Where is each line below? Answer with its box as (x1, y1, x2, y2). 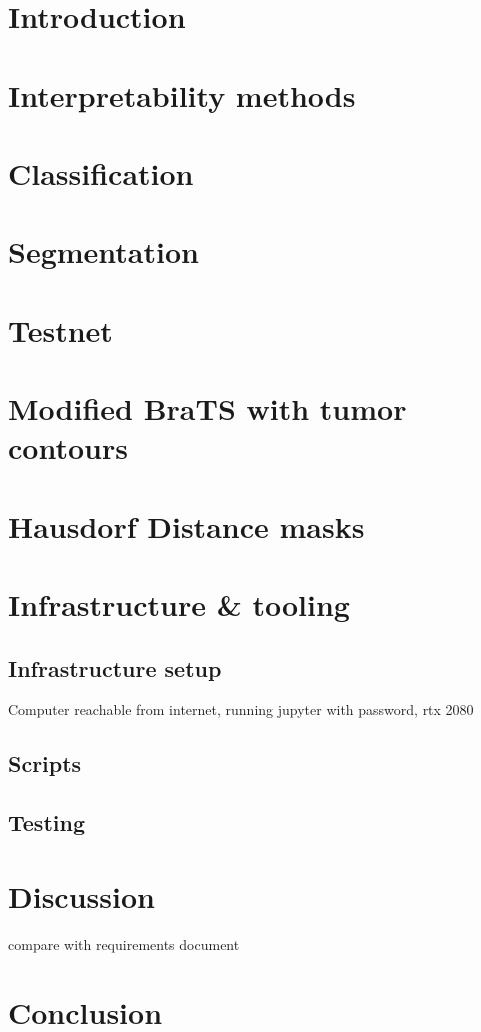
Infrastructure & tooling (8, 584, 350, 624)
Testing (8, 807, 85, 838)
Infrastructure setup (8, 652, 222, 683)
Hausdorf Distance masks (8, 505, 365, 546)
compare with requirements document (8, 933, 240, 954)
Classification (8, 152, 194, 193)
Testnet (8, 309, 113, 350)
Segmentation (8, 231, 199, 272)
